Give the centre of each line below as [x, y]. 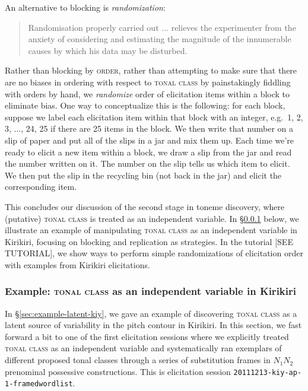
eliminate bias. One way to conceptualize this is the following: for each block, [145, 105]
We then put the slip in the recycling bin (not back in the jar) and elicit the [143, 175]
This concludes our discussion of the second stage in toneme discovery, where [145, 206]
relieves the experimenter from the [234, 27]
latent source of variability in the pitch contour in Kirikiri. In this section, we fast [153, 325]
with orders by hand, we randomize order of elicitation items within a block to [147, 93]
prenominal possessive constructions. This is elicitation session [118, 371]
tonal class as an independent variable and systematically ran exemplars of [143, 348]
